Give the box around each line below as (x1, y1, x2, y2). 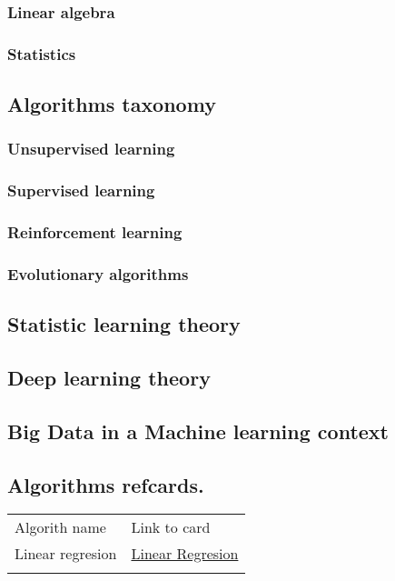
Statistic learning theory (7, 310, 241, 338)
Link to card (131, 516, 211, 538)
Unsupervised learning (7, 137, 175, 160)
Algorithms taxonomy (7, 90, 216, 118)
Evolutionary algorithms (7, 262, 189, 285)
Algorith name (15, 516, 106, 538)
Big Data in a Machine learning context (7, 416, 389, 445)
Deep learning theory (7, 364, 211, 392)
